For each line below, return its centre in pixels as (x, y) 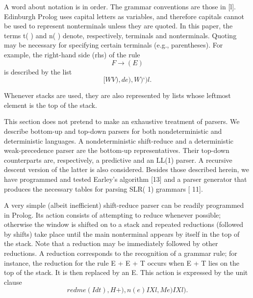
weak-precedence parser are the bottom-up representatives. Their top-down (117, 150)
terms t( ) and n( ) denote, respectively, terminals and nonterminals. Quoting (120, 35)
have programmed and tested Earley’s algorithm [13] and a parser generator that (126, 179)
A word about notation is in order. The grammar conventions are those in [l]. (120, 6)
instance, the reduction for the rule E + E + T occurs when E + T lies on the (122, 262)
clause (13, 282)
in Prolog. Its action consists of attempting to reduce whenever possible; (113, 214)
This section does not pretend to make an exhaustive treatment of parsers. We (122, 121)
